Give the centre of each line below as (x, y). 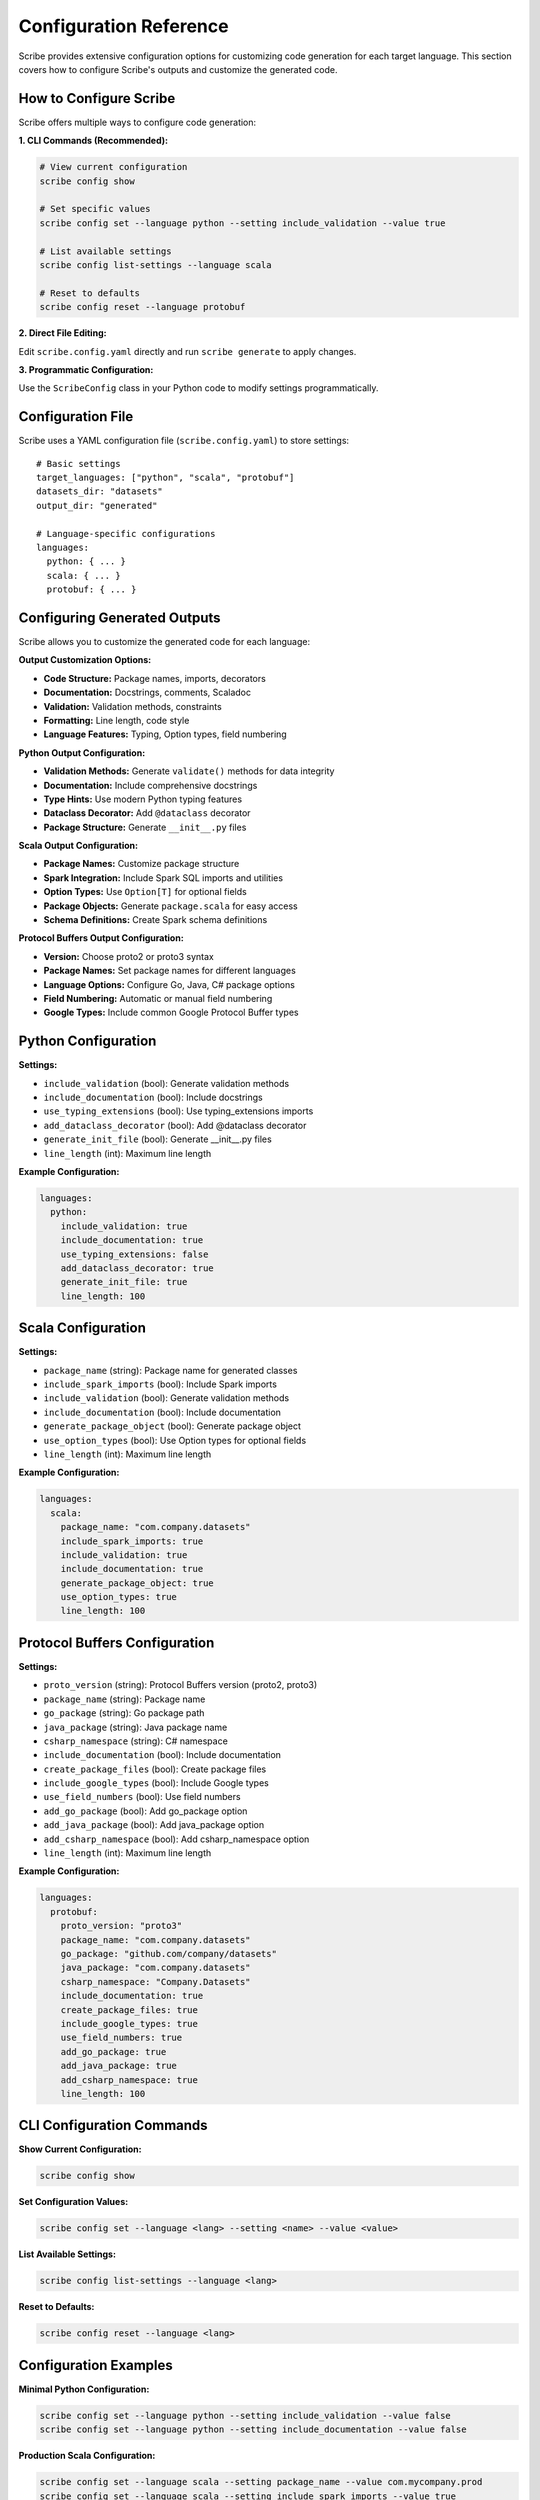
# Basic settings (78, 463)
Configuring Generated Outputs (119, 617)
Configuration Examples (96, 2365)
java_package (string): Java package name (135, 1727)
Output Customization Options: (85, 660)
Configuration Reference (123, 26)
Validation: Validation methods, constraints (132, 706)
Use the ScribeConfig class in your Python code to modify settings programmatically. (198, 388)
